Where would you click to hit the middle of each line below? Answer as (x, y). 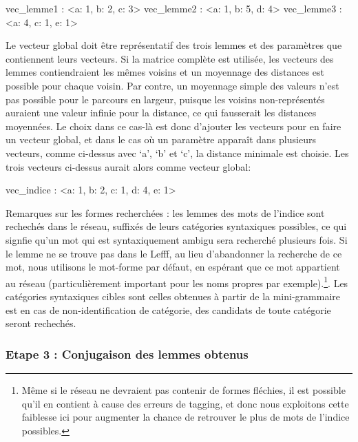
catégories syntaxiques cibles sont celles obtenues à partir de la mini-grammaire (173, 296)
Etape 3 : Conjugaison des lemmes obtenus (127, 354)
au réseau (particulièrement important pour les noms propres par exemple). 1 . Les (177, 282)
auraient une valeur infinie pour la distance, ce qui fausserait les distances (161, 113)
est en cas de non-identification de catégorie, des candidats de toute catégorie (168, 309)
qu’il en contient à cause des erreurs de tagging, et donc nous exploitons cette (185, 403)
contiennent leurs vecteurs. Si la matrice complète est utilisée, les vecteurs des (170, 58)
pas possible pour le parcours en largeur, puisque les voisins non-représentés (165, 99)
